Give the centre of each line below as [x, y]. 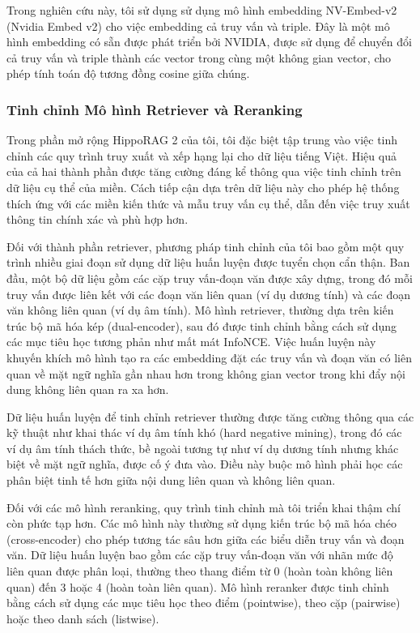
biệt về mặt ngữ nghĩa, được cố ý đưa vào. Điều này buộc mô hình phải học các [205, 464]
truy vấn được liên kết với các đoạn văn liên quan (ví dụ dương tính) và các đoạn [209, 294]
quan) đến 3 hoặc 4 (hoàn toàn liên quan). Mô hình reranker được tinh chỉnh [198, 586]
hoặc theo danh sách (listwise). [83, 618]
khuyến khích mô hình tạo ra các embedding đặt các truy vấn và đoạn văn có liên [209, 357]
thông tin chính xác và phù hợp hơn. [98, 219]
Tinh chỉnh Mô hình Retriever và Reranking [155, 109]
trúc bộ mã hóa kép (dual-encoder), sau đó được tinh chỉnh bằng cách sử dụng [202, 325]
